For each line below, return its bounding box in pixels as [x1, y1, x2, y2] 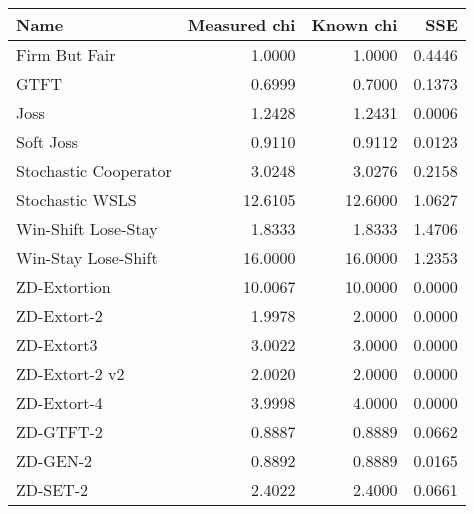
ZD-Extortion [16, 275, 111, 298]
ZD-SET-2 [16, 478, 89, 501]
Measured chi [187, 13, 296, 36]
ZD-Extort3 [16, 333, 98, 356]
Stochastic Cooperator [16, 159, 172, 182]
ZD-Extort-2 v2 [16, 362, 125, 385]
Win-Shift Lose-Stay [16, 217, 158, 240]
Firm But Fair [16, 43, 116, 66]
